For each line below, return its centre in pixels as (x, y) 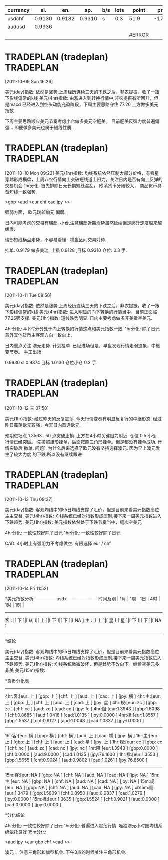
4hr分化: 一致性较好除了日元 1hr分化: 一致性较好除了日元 (63, 533)
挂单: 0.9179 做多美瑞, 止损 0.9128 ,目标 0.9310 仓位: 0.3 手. (66, 250)
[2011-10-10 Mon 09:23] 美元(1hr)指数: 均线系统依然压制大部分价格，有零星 (82, 173)
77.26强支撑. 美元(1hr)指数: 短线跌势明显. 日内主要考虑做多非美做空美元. (79, 318)
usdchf (16, 18)
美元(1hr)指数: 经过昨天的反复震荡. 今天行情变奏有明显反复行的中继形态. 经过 (84, 418)
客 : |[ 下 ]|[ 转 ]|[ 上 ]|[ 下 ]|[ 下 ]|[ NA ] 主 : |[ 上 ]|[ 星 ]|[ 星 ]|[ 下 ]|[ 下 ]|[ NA (83, 620)
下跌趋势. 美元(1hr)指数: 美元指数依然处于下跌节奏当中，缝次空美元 (74, 522)
